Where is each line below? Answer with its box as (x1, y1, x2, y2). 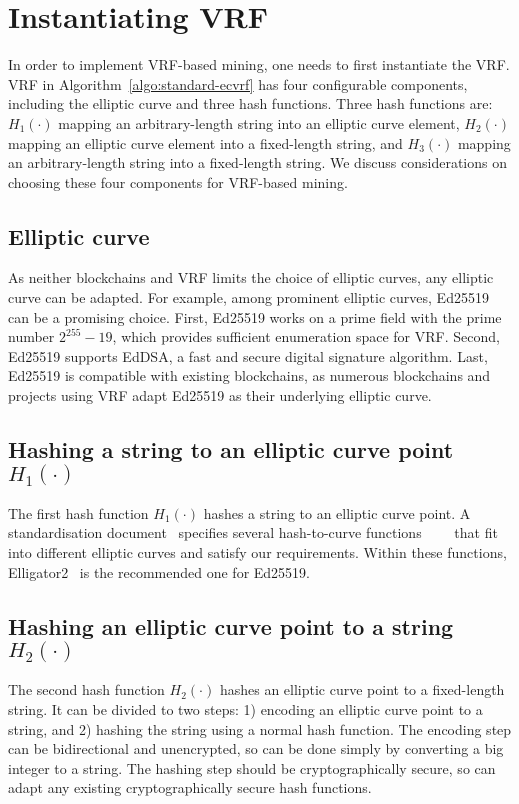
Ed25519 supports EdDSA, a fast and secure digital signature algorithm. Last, (8, 345, 488, 366)
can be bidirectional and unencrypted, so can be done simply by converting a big (8, 738, 504, 759)
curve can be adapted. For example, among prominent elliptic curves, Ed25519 (8, 287, 489, 308)
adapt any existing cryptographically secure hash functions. (8, 777, 372, 798)
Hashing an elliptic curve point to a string (8, 610, 454, 641)
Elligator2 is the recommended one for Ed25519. (8, 561, 310, 582)
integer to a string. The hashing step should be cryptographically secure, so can (8, 757, 496, 778)
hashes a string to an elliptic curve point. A (203, 502, 471, 523)
